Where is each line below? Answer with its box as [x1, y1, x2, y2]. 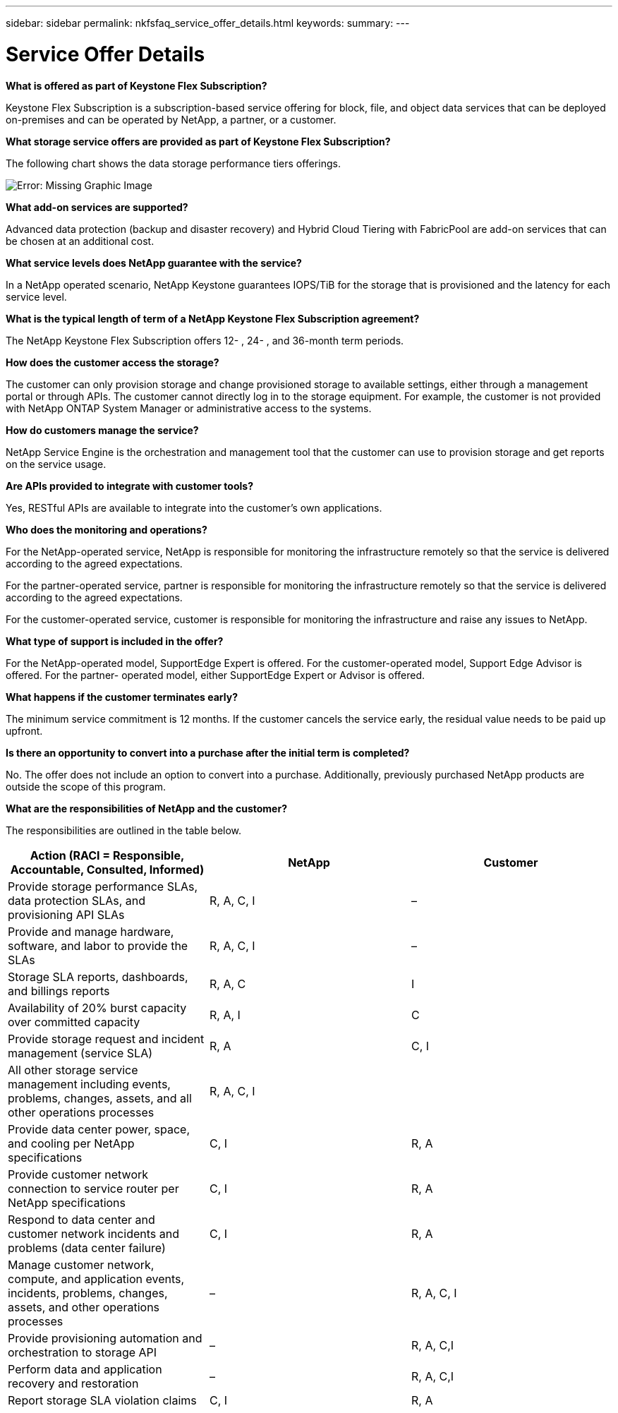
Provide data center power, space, [8, 1122, 190, 1136]
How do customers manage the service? [6, 423, 199, 436]
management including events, [8, 1076, 171, 1091]
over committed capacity [8, 1014, 140, 1029]
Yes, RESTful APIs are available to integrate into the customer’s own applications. [6, 501, 382, 514]
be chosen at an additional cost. [6, 234, 154, 247]
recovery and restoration [8, 1376, 139, 1390]
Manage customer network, [8, 1257, 154, 1272]
